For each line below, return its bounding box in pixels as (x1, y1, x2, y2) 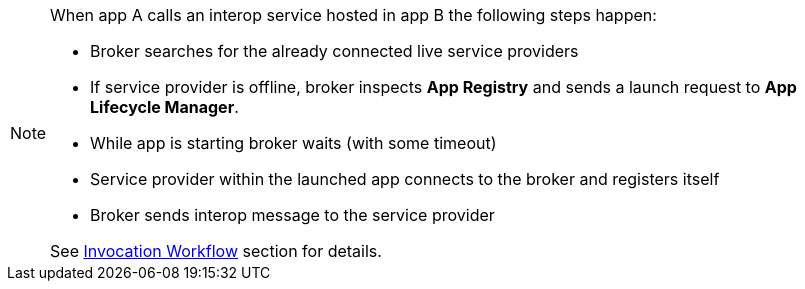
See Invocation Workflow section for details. (50, 241, 382, 261)
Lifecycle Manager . (90, 97, 239, 117)
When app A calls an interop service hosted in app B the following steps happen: (50, 5, 657, 25)
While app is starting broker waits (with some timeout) (90, 133, 497, 153)
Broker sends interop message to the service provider (90, 205, 495, 225)
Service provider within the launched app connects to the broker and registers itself (90, 169, 720, 189)
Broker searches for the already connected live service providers (90, 41, 579, 61)
